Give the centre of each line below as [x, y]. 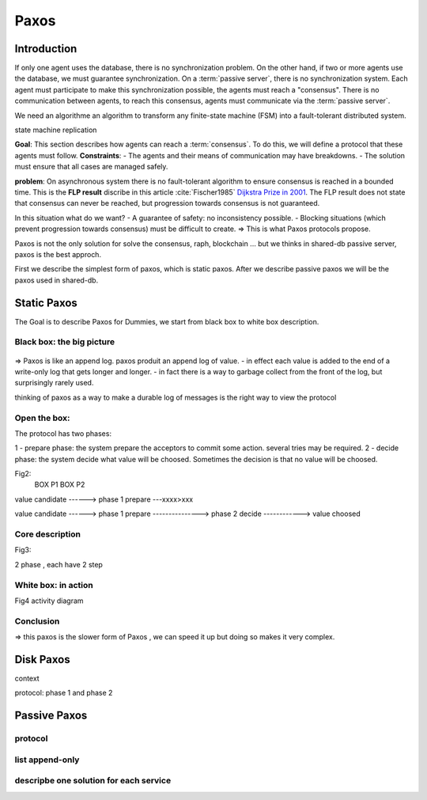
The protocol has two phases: [63, 433]
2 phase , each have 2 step [59, 564]
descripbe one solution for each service [93, 781]
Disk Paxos [42, 660]
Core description [47, 534]
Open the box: [42, 418]
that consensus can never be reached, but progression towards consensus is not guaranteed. [167, 203]
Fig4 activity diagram [49, 601]
